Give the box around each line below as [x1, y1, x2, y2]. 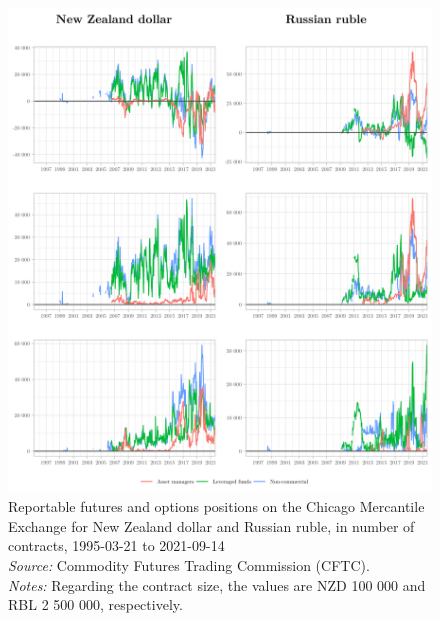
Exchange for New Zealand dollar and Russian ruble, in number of [8, 515, 415, 536]
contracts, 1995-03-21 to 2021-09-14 [8, 535, 225, 556]
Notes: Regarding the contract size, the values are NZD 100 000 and [8, 574, 426, 595]
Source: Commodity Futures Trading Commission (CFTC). [8, 554, 370, 575]
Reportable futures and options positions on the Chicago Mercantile [8, 496, 425, 517]
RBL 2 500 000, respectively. [8, 594, 183, 615]
